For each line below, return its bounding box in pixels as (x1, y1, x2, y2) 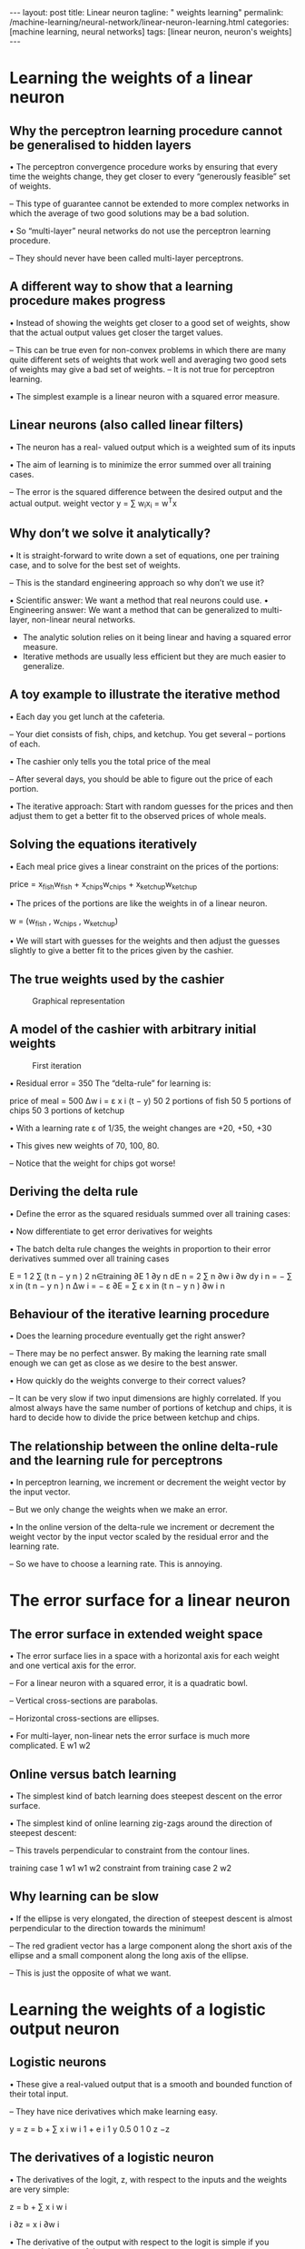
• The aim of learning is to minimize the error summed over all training (9, 459, 272, 469)
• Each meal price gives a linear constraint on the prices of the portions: (9, 861, 280, 872)
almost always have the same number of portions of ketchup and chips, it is (9, 1403, 292, 1414)
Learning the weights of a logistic (9, 1999, 266, 2019)
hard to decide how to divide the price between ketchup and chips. (9, 1412, 261, 1423)
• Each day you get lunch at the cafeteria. (9, 711, 165, 722)
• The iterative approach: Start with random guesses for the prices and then (9, 801, 293, 812)
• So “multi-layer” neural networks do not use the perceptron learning (9, 225, 271, 236)
